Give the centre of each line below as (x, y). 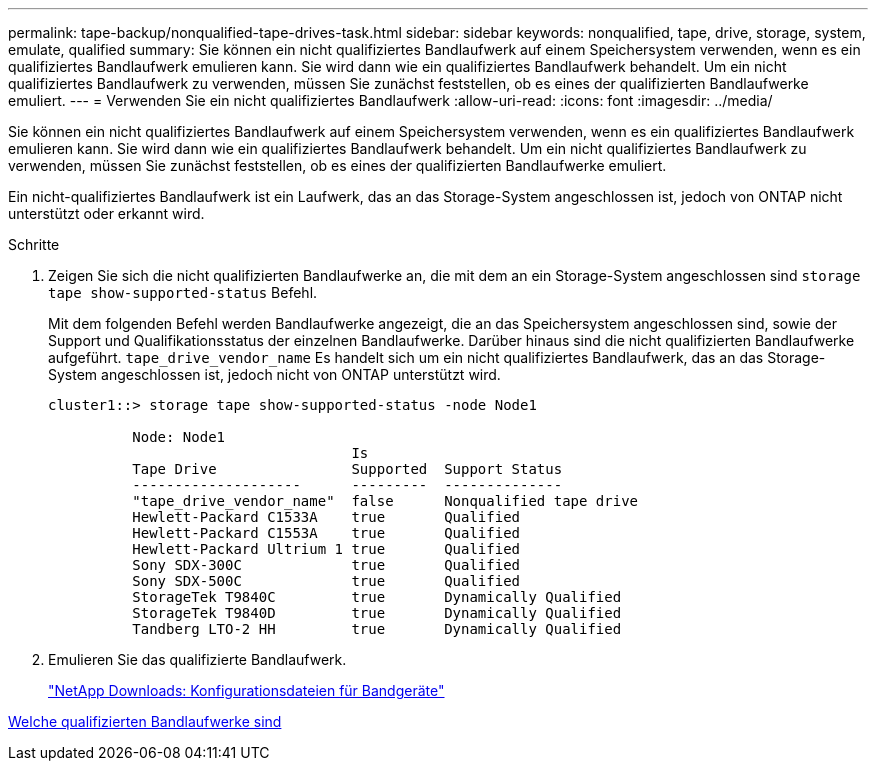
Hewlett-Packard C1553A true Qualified (326, 533)
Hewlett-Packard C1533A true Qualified (326, 517)
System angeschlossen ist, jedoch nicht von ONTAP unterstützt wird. (274, 374)
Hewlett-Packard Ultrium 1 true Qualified (326, 549)
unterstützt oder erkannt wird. (106, 213)
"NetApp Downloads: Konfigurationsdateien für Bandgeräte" (246, 690)
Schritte (34, 244)
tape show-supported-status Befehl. (183, 292)
